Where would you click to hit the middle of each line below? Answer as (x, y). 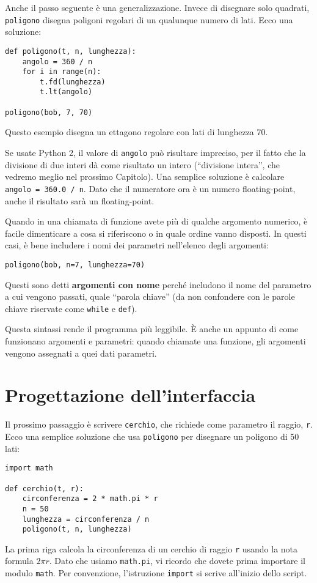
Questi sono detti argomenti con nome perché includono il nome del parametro (158, 284)
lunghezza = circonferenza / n (86, 519)
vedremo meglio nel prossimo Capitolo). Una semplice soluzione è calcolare (145, 176)
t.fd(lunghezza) (73, 82)
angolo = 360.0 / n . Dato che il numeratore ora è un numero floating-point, (150, 188)
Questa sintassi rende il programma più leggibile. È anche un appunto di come (152, 329)
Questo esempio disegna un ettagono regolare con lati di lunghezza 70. (137, 132)
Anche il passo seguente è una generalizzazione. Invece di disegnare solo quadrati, (157, 7)
